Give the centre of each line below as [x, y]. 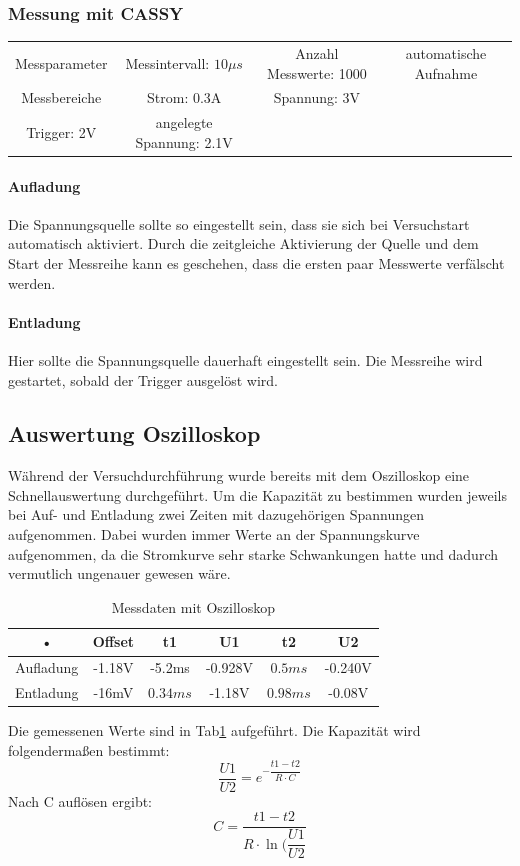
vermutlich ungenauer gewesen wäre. [119, 573]
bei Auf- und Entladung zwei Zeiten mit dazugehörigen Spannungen [216, 514]
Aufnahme [446, 72]
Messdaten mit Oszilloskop [193, 606]
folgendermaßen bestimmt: [89, 749]
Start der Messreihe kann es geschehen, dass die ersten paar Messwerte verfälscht [256, 262]
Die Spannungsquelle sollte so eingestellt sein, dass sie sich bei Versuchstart [239, 223]
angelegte [184, 122]
